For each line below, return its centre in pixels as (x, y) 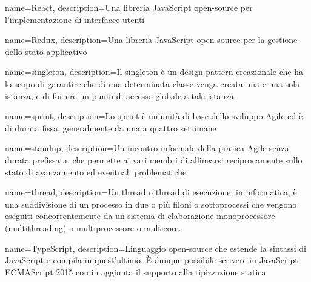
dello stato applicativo (46, 51)
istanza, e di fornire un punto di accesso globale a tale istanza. (121, 95)
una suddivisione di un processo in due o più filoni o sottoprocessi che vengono (151, 204)
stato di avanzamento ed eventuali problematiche (96, 172)
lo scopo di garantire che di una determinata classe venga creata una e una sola (152, 83)
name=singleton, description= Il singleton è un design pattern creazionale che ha (154, 72)
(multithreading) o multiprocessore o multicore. (93, 227)
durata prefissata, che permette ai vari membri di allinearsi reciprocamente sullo (154, 159)
